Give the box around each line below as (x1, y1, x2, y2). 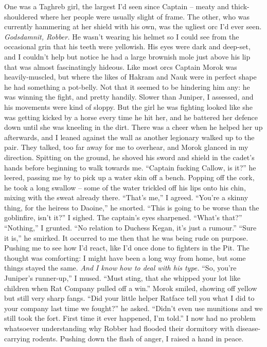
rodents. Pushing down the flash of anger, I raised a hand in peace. (32, 333, 244, 343)
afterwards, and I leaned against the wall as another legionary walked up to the (4, 131, 255, 142)
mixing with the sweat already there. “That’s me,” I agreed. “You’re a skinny (4, 192, 248, 203)
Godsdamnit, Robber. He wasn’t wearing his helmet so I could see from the (4, 31, 239, 42)
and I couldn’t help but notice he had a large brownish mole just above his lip (4, 51, 251, 62)
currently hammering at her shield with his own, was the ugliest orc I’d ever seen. (4, 21, 262, 32)
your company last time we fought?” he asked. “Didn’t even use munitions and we (4, 302, 263, 313)
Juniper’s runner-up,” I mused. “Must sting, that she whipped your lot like (4, 273, 241, 283)
